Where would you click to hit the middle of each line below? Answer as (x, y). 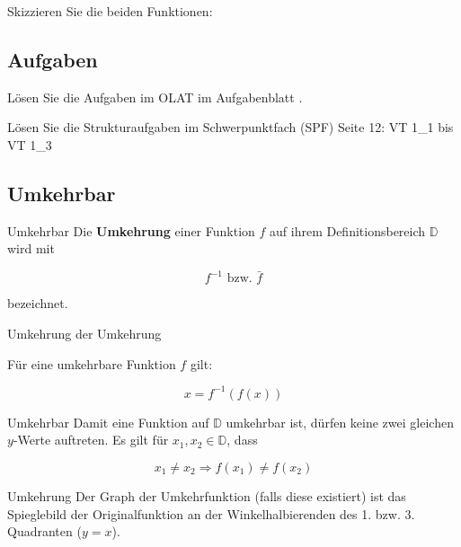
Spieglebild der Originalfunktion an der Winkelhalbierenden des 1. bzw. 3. (211, 513)
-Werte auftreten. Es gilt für (91, 440)
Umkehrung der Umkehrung (84, 334)
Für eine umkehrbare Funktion (92, 363)
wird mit (31, 248)
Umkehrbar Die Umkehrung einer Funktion (131, 230)
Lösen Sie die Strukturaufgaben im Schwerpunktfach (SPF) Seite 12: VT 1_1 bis (230, 127)
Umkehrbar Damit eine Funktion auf (108, 422)
